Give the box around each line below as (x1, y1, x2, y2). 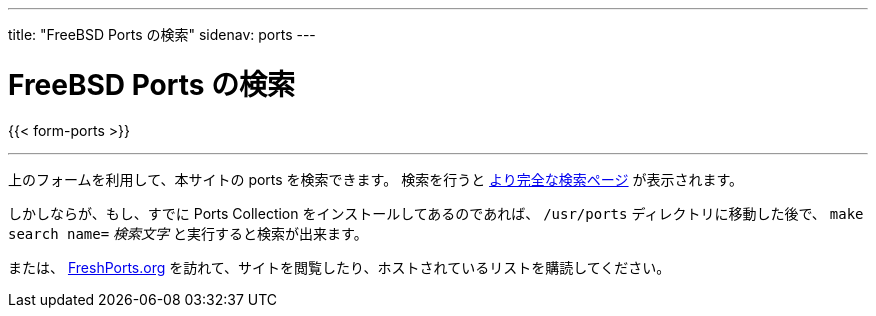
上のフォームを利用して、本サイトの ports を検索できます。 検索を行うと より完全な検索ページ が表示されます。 (8, 170, 744, 188)
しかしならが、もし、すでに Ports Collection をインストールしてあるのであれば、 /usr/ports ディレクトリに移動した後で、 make (8, 204, 864, 222)
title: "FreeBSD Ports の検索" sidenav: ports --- (8, 26, 316, 43)
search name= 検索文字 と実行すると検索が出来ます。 (8, 224, 368, 242)
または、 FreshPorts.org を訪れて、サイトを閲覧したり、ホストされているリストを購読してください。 (8, 258, 671, 276)
